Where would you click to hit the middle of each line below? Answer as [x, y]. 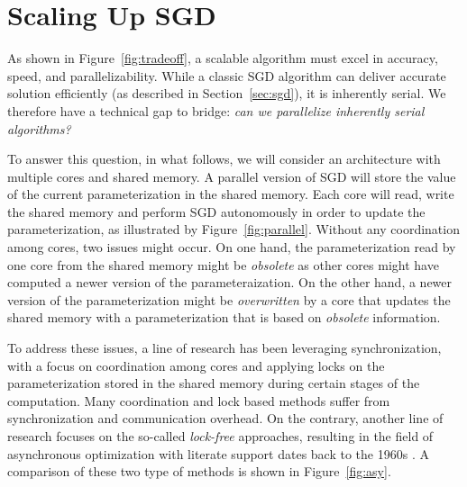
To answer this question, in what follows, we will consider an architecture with [224, 159]
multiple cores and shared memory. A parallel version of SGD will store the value [232, 176]
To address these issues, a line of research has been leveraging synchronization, [224, 348]
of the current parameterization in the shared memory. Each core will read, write [231, 194]
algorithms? [39, 128]
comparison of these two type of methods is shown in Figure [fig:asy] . [199, 471]
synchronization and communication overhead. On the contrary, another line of [225, 418]
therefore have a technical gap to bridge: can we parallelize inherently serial [216, 110]
